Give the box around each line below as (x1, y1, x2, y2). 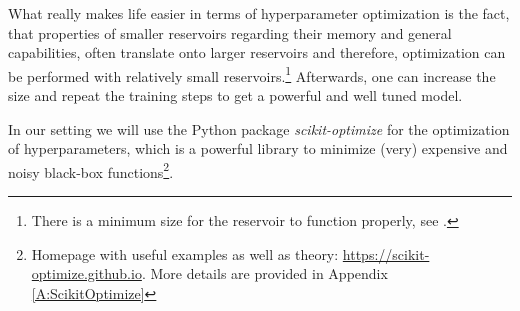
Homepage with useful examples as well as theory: (31, 243, 339, 264)
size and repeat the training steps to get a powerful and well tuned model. (8, 85, 463, 106)
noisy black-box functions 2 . (8, 158, 174, 182)
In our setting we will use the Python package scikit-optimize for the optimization (8, 118, 510, 139)
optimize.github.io (31, 263, 142, 284)
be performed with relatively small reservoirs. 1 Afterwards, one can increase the (8, 62, 496, 86)
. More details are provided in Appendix (141, 263, 388, 284)
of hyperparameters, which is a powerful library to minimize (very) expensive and (8, 138, 508, 159)
